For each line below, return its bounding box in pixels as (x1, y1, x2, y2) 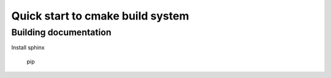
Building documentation (11, 27, 112, 38)
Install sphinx (11, 44, 45, 51)
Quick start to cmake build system (11, 9, 189, 23)
